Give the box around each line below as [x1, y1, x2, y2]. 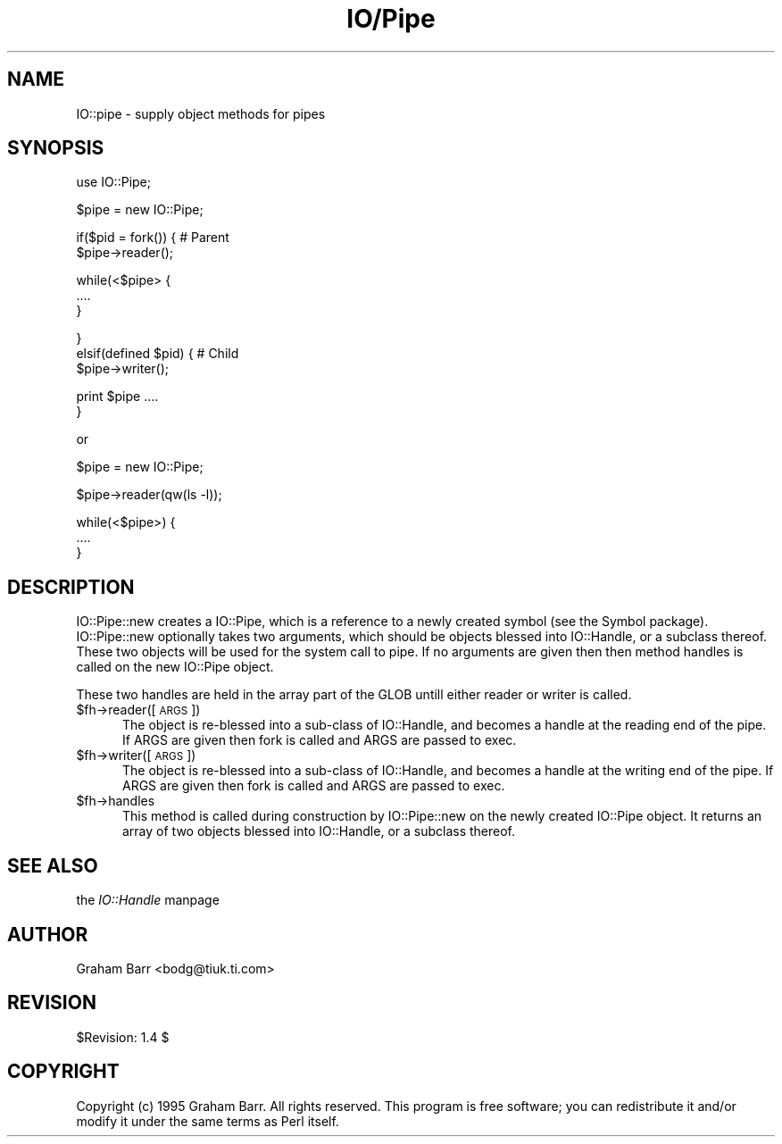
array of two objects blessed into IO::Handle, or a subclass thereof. [122, 823, 516, 839]
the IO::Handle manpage [76, 892, 220, 908]
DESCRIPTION [7, 575, 135, 598]
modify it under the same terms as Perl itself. [76, 1113, 339, 1129]
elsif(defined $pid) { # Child [76, 346, 239, 362]
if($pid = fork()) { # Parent [76, 230, 229, 246]
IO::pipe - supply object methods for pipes [76, 105, 326, 121]
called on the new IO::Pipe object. [76, 659, 274, 675]
